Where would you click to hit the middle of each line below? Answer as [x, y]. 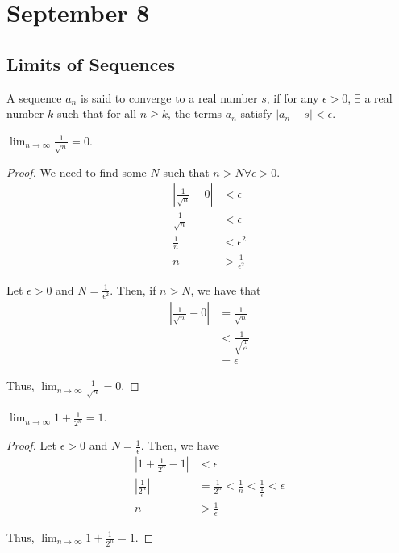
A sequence [34, 97]
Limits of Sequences [91, 63]
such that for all [97, 113]
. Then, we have [180, 445]
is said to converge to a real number [169, 97]
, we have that [226, 289]
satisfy [256, 113]
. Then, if [133, 289]
